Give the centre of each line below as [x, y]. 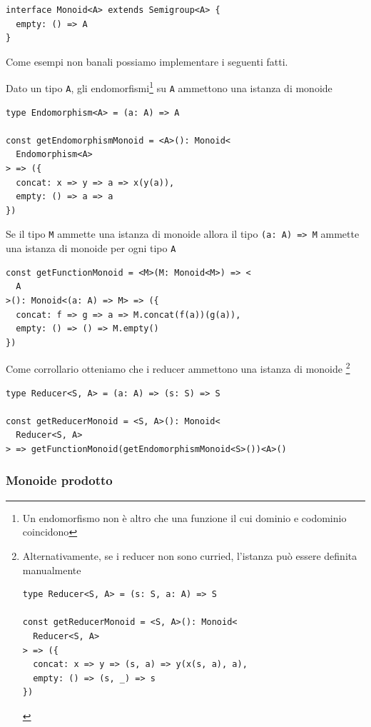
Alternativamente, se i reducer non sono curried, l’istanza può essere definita [190, 555]
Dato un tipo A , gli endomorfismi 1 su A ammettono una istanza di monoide [169, 87]
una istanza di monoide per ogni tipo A [91, 248]
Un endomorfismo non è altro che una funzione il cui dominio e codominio [184, 517]
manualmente [52, 570]
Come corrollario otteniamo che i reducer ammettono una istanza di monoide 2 [178, 367]
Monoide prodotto [59, 480]
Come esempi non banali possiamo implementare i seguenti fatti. [147, 61]
